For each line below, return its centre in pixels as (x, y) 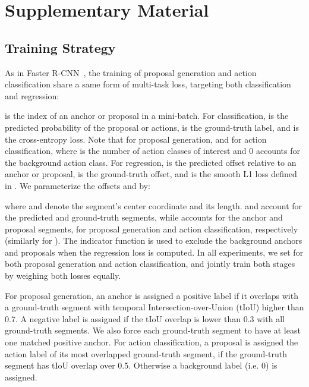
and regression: (32, 95)
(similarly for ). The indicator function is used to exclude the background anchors (154, 240)
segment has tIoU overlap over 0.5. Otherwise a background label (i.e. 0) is (141, 365)
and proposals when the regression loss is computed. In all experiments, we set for (154, 252)
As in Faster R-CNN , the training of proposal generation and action (131, 72)
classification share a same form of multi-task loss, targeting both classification (148, 84)
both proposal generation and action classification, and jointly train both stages (150, 264)
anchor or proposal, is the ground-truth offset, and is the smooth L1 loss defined (151, 174)
